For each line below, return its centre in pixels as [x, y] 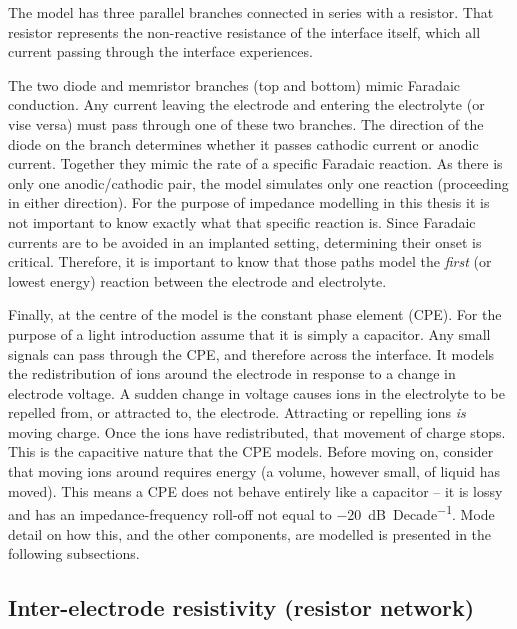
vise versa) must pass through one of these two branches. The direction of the [246, 123]
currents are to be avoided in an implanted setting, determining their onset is [245, 241]
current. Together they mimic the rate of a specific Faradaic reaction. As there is [255, 163]
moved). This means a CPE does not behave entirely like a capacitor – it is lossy [255, 490]
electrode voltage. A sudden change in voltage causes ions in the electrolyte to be [256, 392]
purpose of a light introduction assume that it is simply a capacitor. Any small [249, 333]
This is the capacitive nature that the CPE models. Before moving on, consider [251, 451]
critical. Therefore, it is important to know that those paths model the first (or [250, 261]
